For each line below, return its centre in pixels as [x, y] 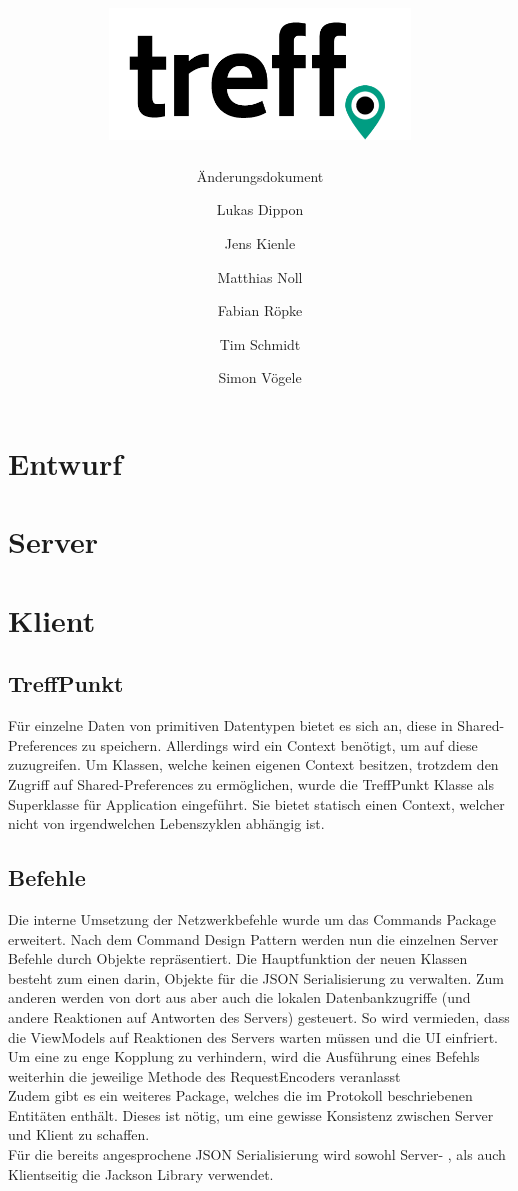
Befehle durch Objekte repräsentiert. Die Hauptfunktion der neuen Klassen [238, 958]
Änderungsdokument [260, 175]
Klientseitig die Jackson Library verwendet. [141, 1173]
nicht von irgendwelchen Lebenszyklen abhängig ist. [166, 823]
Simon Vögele [260, 377]
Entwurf [65, 463]
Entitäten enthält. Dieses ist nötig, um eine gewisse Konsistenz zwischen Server [251, 1114]
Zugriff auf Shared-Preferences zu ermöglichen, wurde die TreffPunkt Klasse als [251, 783]
